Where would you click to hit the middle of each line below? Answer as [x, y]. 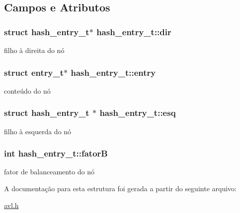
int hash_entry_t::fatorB [56, 153]
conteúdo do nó [27, 90]
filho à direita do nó [34, 50]
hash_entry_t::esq [138, 113]
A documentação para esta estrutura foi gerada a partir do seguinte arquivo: [120, 188]
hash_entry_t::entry [113, 72]
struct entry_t [34, 72]
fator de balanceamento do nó [49, 172]
